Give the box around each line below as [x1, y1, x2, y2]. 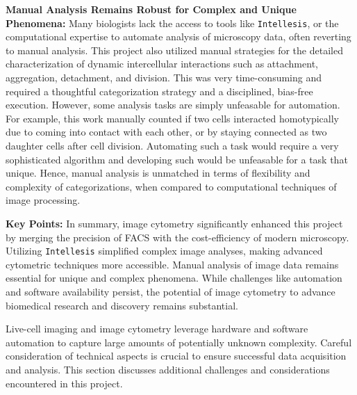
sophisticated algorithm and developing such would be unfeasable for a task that [6, 152, 348, 166]
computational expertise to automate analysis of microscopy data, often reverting [6, 29, 351, 44]
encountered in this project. [6, 376, 123, 390]
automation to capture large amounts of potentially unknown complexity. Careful [6, 334, 352, 349]
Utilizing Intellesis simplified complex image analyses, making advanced [6, 243, 323, 258]
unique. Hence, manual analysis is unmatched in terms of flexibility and [6, 166, 310, 180]
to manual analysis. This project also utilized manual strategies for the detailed [6, 42, 343, 57]
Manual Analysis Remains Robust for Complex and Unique [6, 2, 297, 16]
